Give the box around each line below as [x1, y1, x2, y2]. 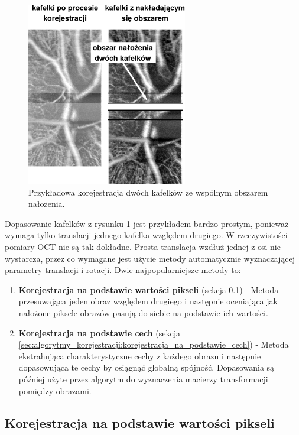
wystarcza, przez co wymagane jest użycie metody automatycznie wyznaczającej [5, 252, 295, 264]
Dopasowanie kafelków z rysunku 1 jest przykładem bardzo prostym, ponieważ [5, 217, 289, 229]
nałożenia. [28, 197, 65, 210]
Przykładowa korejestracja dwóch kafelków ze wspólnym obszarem [28, 186, 268, 198]
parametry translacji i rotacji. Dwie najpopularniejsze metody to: [5, 264, 241, 276]
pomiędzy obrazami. [18, 384, 92, 397]
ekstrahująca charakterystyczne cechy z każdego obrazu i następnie [18, 349, 261, 362]
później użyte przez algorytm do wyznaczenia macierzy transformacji [18, 372, 268, 385]
